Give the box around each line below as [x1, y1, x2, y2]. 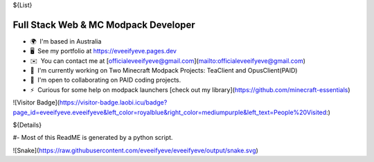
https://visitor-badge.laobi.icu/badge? [59, 98, 168, 107]
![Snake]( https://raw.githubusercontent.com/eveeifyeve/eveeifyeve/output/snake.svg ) [12, 146, 259, 154]
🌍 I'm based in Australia [30, 37, 102, 45]
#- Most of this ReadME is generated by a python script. [12, 134, 173, 142]
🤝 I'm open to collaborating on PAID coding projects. [30, 76, 181, 84]
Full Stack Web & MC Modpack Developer [12, 19, 195, 30]
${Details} [12, 121, 42, 129]
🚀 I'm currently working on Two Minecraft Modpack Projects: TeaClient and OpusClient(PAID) [30, 66, 298, 75]
